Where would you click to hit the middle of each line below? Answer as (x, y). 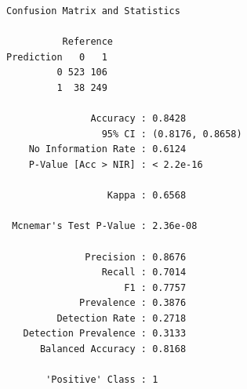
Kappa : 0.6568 (147, 196)
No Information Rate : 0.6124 (107, 149)
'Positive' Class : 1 (102, 380)
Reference (88, 42)
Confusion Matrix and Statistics (93, 11)
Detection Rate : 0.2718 (122, 318)
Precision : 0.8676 (136, 257)
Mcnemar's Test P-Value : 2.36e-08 (105, 226)
